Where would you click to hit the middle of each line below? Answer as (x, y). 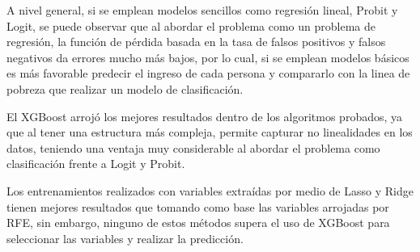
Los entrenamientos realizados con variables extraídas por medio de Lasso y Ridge (210, 190)
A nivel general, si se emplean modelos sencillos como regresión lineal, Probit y (202, 10)
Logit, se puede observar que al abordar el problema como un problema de (191, 25)
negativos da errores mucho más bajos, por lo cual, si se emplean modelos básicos (208, 57)
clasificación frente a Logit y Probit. (96, 164)
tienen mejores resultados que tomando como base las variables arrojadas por (198, 206)
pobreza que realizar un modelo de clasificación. (125, 88)
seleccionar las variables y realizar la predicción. (125, 238)
